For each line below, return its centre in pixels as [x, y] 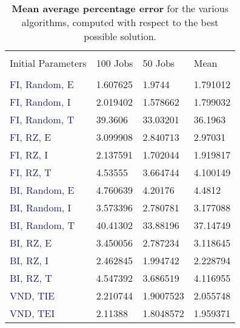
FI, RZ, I [29, 155]
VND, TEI [32, 313]
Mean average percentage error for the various [120, 8]
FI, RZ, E [31, 137]
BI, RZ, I [29, 260]
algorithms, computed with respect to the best [120, 22]
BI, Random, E [42, 190]
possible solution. [120, 36]
